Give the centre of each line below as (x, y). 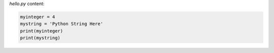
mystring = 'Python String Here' (62, 24)
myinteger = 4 (38, 17)
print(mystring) (40, 38)
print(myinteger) (42, 31)
